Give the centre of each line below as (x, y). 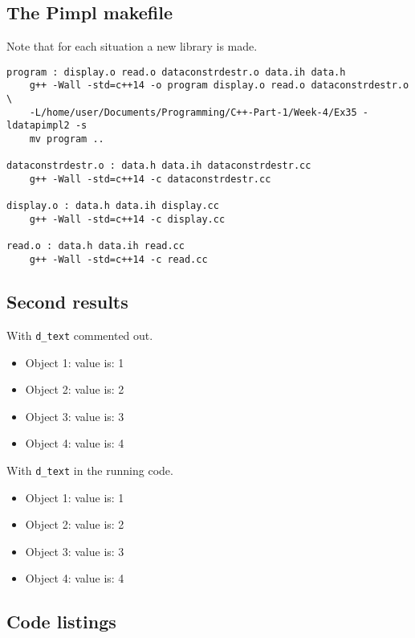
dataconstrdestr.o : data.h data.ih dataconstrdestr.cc (159, 166)
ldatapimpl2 (38, 126)
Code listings (61, 622)
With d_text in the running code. (90, 470)
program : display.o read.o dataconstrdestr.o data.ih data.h (176, 72)
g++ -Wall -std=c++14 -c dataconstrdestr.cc (150, 180)
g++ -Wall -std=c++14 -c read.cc (118, 259)
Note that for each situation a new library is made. (132, 46)
